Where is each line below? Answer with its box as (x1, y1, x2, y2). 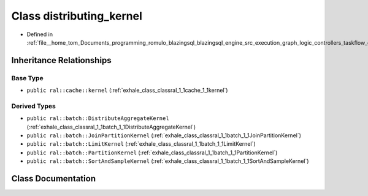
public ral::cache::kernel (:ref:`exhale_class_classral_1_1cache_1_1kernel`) (26, 86, 228, 94)
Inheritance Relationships (11, 55, 112, 66)
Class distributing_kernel (11, 9, 142, 23)
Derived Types (11, 102, 56, 110)
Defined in (26, 31, 53, 38)
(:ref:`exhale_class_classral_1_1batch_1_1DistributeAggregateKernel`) (26, 123, 196, 130)
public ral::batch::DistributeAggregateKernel (26, 115, 169, 122)
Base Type (11, 73, 44, 82)
